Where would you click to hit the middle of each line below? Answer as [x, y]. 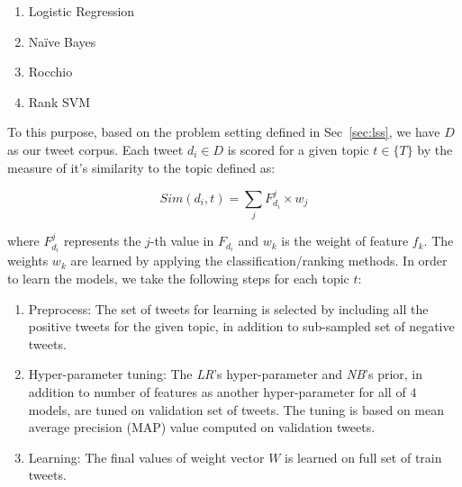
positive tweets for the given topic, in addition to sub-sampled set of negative [241, 326]
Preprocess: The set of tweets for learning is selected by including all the [228, 308]
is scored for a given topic [298, 149]
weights [28, 261]
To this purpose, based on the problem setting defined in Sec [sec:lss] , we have [224, 132]
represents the [103, 241]
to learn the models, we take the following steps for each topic [178, 278]
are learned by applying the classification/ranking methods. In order [259, 261]
